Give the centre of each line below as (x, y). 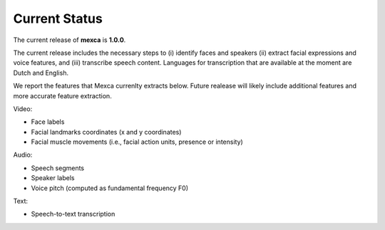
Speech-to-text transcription (73, 214)
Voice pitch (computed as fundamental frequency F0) (110, 188)
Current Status (58, 19)
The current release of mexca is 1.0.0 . (70, 40)
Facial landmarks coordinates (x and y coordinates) (106, 132)
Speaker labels (53, 178)
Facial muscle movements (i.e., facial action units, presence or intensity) (137, 142)
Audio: (23, 155)
